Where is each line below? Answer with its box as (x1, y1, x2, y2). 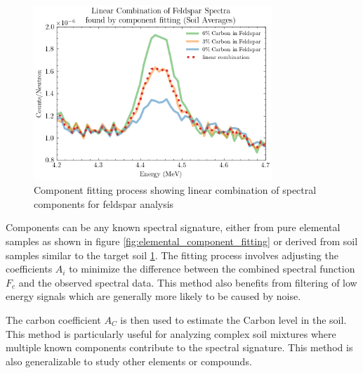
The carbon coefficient (6, 312, 101, 327)
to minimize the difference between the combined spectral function (69, 261, 355, 276)
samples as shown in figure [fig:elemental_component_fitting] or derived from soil (6, 234, 358, 249)
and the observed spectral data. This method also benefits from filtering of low (18, 275, 357, 289)
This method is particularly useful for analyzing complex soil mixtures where (6, 326, 336, 341)
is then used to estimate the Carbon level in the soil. (120, 312, 347, 327)
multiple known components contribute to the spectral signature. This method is (6, 340, 353, 355)
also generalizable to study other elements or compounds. (6, 353, 252, 368)
